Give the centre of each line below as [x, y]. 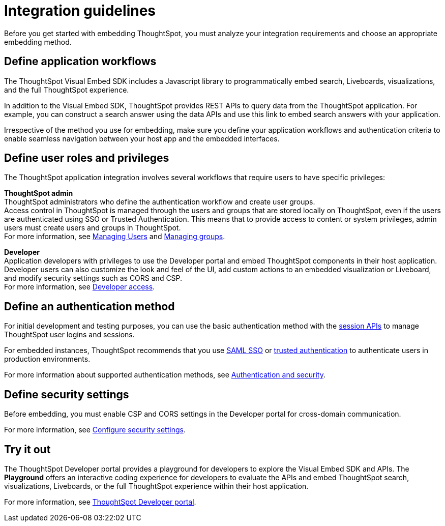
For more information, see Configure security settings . [95, 430]
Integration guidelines [80, 11]
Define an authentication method [90, 306]
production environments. [47, 359]
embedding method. [38, 42]
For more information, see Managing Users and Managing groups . [115, 237]
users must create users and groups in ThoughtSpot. [93, 228]
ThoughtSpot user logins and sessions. [69, 335]
